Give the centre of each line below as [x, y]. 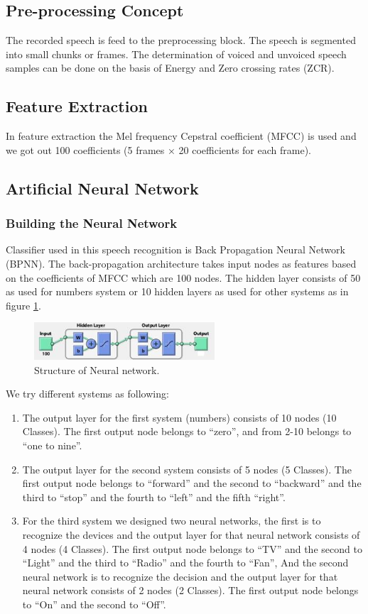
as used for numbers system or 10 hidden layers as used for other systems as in [177, 291]
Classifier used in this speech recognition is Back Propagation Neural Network [175, 250]
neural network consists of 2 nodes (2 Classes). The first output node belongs [190, 590]
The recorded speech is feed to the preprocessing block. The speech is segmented [181, 40]
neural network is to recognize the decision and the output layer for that [180, 576]
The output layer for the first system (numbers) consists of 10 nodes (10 [179, 417]
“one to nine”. [52, 445]
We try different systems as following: [87, 394]
